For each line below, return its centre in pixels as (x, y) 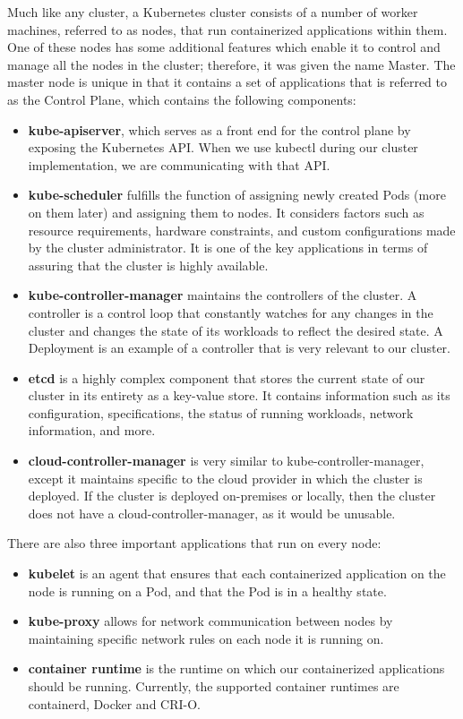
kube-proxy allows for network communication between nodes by (210, 621)
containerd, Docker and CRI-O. (114, 703)
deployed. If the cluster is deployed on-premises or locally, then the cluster (232, 496)
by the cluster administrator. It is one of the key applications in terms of (228, 248)
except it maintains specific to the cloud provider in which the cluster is (225, 478)
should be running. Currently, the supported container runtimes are (214, 686)
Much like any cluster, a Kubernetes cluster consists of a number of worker (213, 12)
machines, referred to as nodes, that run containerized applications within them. (227, 29)
